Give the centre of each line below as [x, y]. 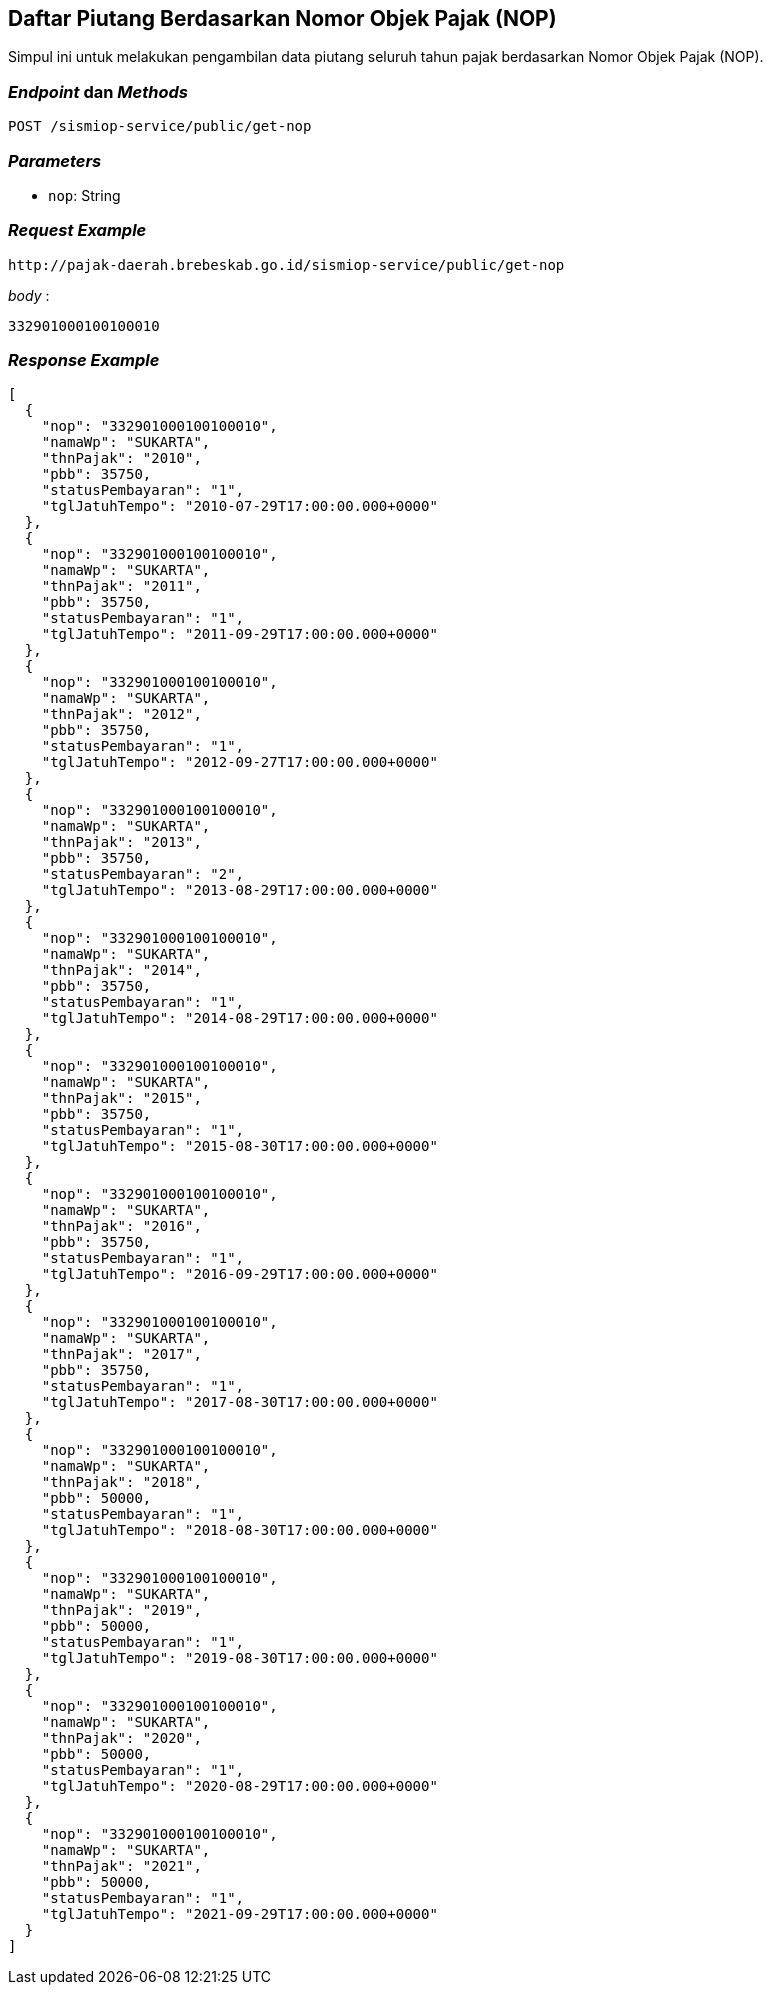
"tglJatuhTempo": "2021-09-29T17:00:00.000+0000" [239, 1914]
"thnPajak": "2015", [121, 1098]
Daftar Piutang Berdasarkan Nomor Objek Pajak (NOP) [282, 18]
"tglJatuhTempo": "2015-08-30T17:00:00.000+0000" [239, 1146]
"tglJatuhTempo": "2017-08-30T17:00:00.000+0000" [239, 1402]
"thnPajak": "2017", [121, 1354]
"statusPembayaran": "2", [143, 874]
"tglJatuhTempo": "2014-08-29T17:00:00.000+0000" [239, 1018]
